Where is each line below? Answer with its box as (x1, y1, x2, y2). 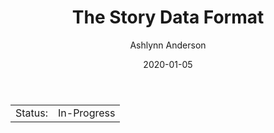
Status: (15, 106, 48, 120)
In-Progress (58, 106, 116, 120)
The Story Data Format (71, 6, 265, 29)
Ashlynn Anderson (129, 39, 207, 51)
